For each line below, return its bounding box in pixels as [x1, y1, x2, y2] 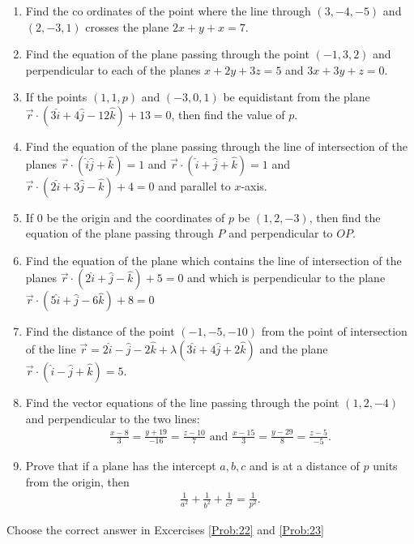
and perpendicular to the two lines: [25, 409, 200, 426]
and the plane [259, 340, 328, 357]
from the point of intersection [261, 323, 408, 340]
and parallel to [158, 177, 231, 194]
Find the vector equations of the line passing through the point [25, 393, 339, 410]
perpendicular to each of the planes [25, 61, 201, 78]
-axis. [241, 177, 267, 194]
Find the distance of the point [25, 323, 175, 340]
